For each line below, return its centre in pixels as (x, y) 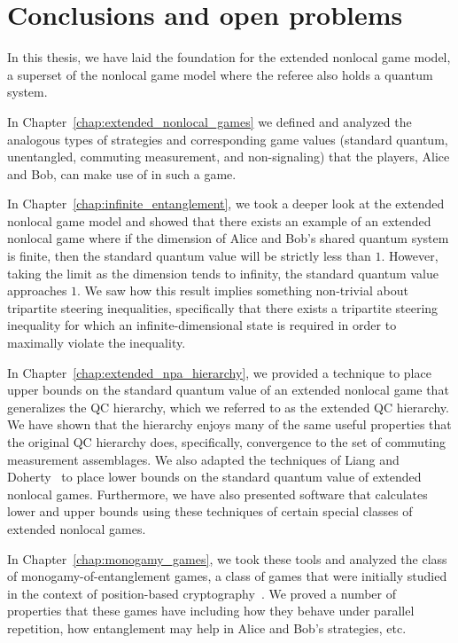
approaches (37, 290)
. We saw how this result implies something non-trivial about (243, 290)
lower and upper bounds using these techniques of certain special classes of (210, 511)
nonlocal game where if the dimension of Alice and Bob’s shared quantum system (228, 238)
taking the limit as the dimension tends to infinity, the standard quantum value (223, 273)
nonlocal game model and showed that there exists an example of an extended (219, 220)
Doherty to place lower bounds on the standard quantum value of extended (214, 477)
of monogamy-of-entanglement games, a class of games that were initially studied (227, 576)
